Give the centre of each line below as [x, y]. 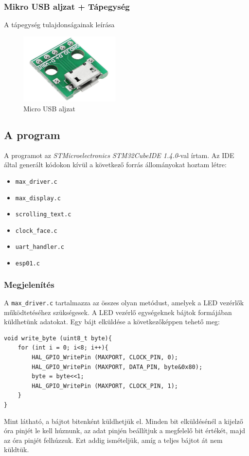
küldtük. [17, 449]
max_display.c [38, 198]
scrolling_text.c [43, 215]
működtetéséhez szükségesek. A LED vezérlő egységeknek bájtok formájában [118, 312]
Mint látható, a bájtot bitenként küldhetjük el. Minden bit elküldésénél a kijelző [124, 421]
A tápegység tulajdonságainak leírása [59, 25]
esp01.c [27, 264]
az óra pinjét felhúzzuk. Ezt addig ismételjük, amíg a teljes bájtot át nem [113, 440]
